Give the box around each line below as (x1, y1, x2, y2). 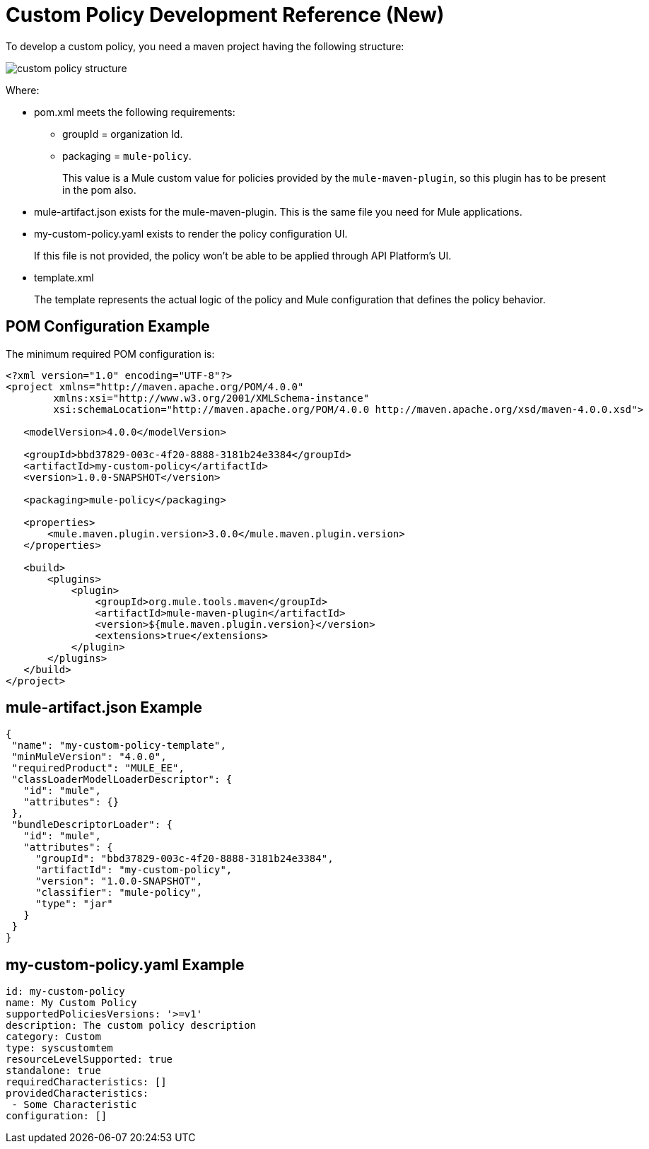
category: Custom (6, 1031, 101, 1043)
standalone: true (6, 1065, 101, 1077)
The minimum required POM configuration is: (6, 347, 215, 360)
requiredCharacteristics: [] (6, 1076, 167, 1088)
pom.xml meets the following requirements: (34, 105, 235, 118)
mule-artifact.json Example (6, 699, 203, 717)
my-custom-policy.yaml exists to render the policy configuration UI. (34, 227, 348, 240)
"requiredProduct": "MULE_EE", (11, 762, 185, 774)
